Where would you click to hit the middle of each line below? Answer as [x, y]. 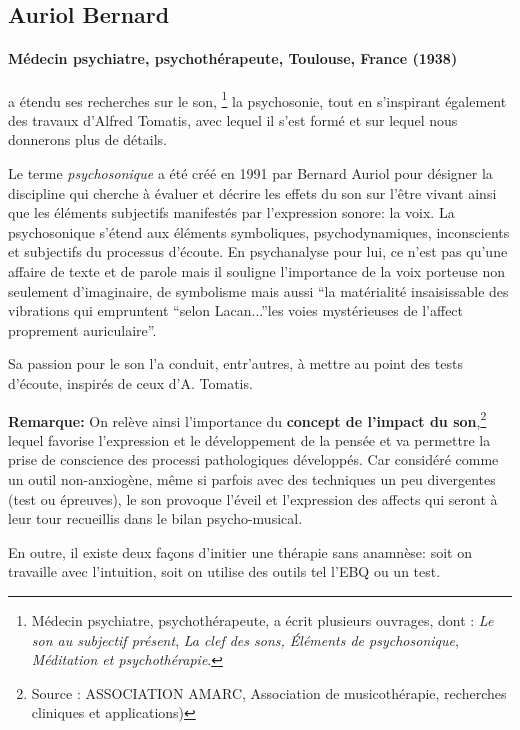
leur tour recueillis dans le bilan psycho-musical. [155, 518]
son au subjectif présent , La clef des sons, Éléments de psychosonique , [245, 639]
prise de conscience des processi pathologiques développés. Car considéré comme [253, 459]
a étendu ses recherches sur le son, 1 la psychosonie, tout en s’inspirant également [257, 99]
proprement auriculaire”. [82, 329]
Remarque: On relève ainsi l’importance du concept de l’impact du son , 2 [247, 419]
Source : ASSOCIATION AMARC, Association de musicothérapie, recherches [269, 692]
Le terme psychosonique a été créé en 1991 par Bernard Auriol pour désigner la [250, 173]
